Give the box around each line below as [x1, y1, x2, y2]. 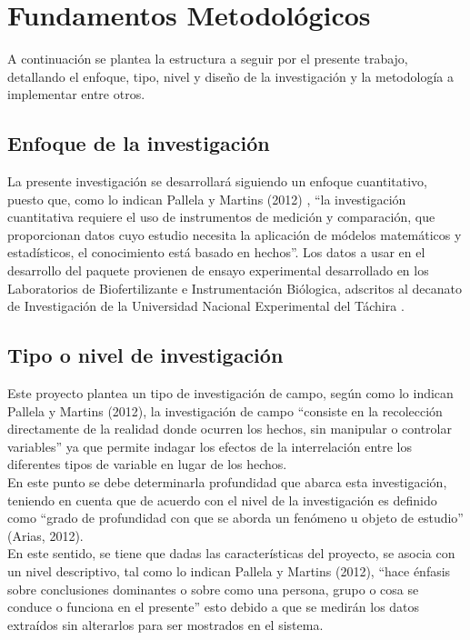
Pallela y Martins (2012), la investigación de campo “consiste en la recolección [7, 401, 443, 420]
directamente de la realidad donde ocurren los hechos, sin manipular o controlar [7, 419, 452, 438]
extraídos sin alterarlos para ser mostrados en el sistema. [7, 615, 324, 634]
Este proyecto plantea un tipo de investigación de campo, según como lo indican [7, 384, 454, 403]
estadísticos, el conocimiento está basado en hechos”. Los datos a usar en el [7, 243, 425, 262]
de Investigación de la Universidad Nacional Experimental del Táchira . [7, 296, 405, 315]
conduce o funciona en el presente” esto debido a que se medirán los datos [7, 597, 420, 616]
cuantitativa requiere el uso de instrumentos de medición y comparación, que [7, 207, 435, 226]
